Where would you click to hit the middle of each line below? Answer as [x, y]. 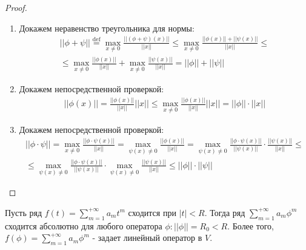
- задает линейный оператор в [147, 238]
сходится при [152, 212]
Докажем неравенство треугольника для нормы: [107, 28]
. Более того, [251, 225]
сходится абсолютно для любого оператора [84, 225]
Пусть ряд [24, 212]
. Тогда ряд [225, 212]
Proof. [16, 7]
